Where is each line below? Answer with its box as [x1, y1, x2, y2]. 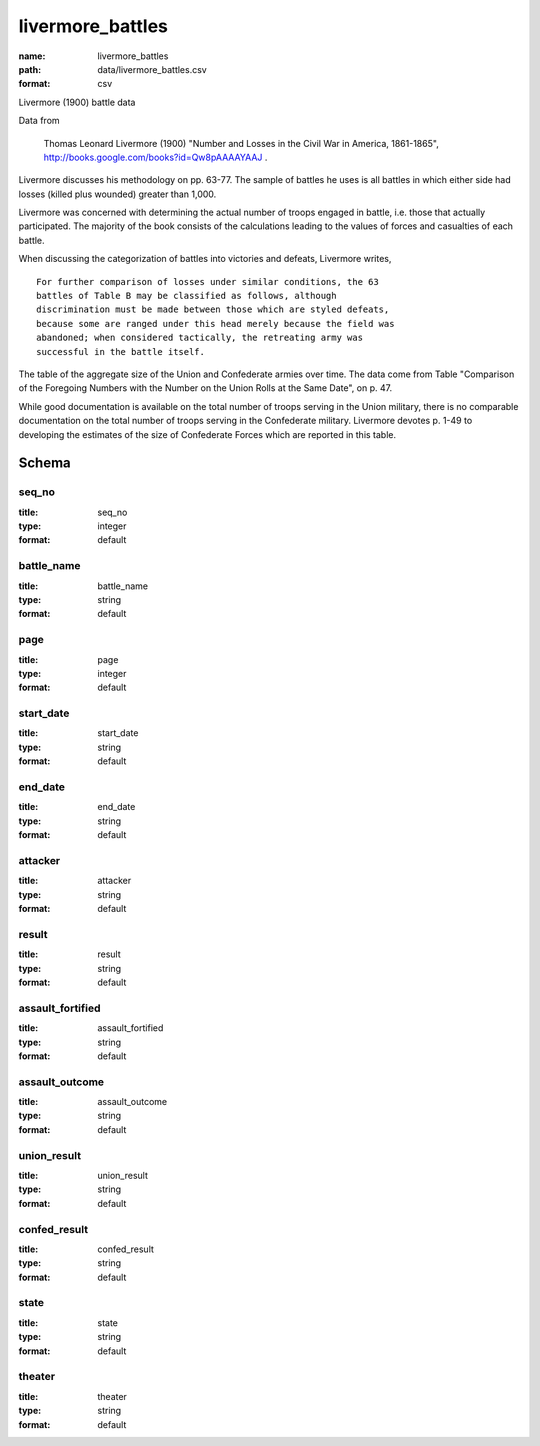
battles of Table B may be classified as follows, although [36, 290, 337, 302]
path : [18, 63, 42, 75]
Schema [18, 455, 72, 472]
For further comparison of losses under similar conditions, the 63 [36, 276, 379, 287]
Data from [18, 115, 60, 127]
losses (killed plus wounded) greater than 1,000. [18, 188, 217, 200]
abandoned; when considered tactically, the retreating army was [36, 332, 364, 344]
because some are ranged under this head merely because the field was [36, 318, 395, 329]
